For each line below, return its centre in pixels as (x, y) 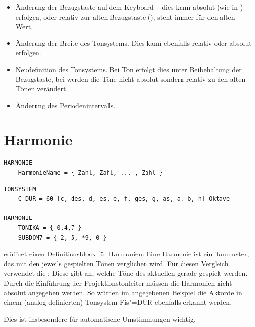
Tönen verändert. (42, 89)
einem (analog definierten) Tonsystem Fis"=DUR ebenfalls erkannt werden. (118, 302)
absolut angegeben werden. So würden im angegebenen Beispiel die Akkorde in (123, 292)
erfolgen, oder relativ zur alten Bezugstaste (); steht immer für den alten (125, 17)
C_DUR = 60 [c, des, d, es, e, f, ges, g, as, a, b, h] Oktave (124, 199)
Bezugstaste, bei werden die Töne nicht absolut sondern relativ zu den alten (130, 79)
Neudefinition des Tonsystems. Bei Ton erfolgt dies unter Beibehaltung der (128, 69)
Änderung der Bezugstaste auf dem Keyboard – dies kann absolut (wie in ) (129, 7)
